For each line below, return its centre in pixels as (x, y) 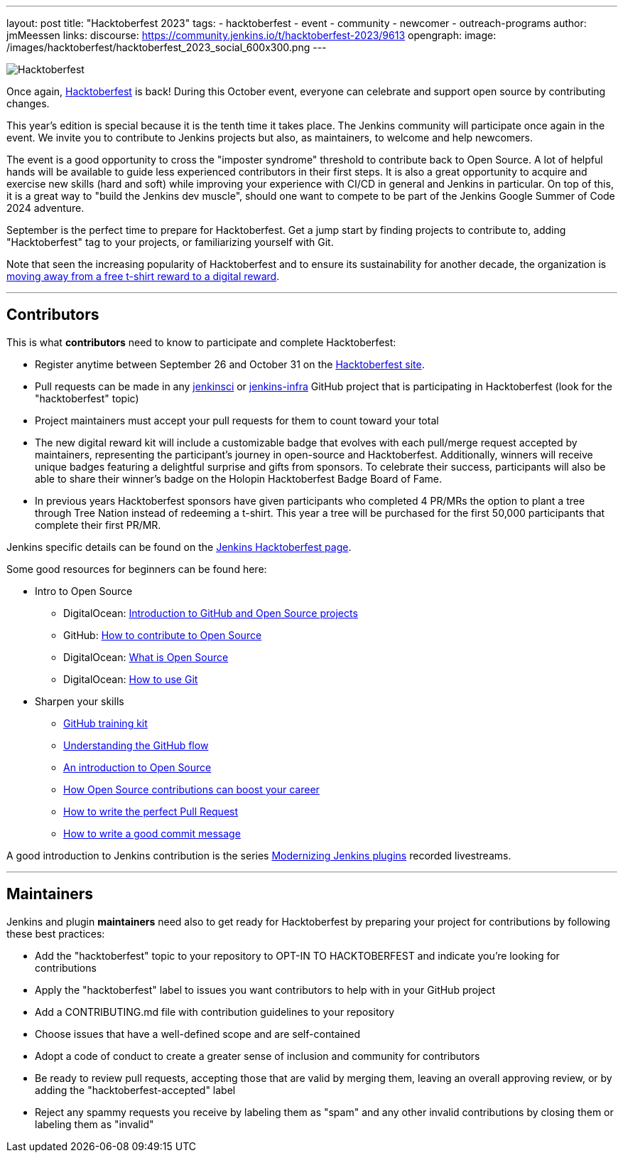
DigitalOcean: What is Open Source (146, 657)
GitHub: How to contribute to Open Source (163, 635)
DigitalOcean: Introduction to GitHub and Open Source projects (211, 613)
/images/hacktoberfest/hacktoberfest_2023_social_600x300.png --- (167, 47)
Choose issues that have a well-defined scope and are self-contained (198, 1034)
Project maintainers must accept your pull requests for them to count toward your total (237, 420)
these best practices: (56, 933)
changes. (28, 103)
